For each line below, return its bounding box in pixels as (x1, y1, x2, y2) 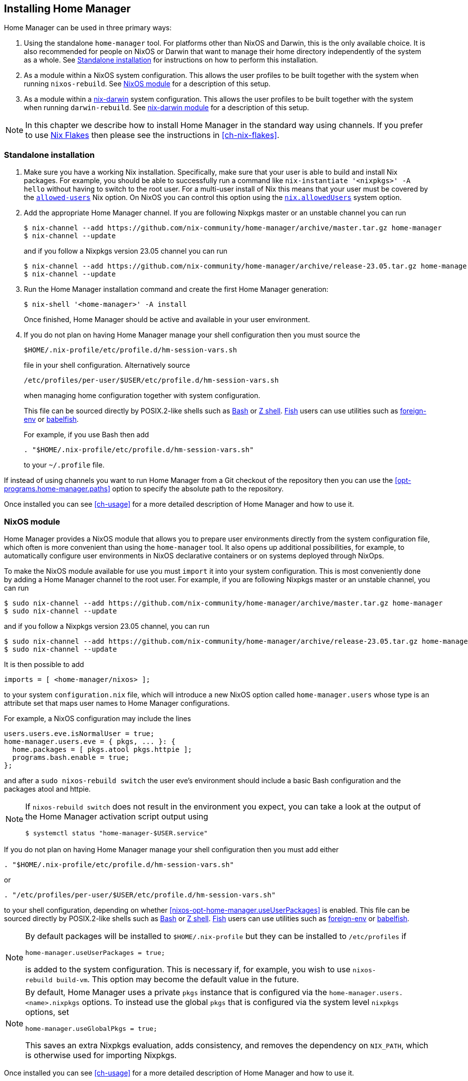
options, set (25, 1007, 69, 1017)
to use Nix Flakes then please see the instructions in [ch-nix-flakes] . (25, 130, 280, 140)
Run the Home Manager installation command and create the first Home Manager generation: (24, 285, 329, 294)
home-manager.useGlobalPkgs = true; (25, 1024, 158, 1032)
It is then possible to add (4, 660, 84, 669)
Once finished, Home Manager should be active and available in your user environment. (24, 315, 310, 324)
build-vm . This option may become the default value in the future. (56, 974, 299, 984)
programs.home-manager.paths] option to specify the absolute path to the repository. (4, 484, 284, 493)
